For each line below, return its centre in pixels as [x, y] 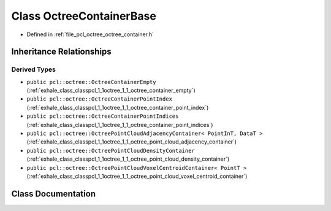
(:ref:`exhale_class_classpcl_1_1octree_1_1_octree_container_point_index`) [118, 107]
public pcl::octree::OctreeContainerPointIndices [103, 116]
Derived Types [34, 69]
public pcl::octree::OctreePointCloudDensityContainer [111, 151]
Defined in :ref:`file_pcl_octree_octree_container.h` [90, 34]
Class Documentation [54, 194]
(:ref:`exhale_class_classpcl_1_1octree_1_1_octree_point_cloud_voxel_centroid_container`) [137, 176]
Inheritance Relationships [61, 52]
